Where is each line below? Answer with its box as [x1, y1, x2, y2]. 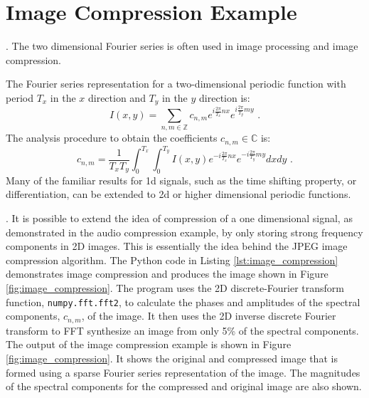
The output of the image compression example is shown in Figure [6, 337, 292, 352]
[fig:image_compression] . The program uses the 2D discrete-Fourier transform [6, 281, 344, 295]
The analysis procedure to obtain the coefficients [6, 130, 218, 145]
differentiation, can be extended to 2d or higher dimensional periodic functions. [6, 187, 351, 201]
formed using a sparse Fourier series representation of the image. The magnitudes [6, 365, 360, 379]
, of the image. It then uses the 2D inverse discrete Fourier [81, 308, 336, 323]
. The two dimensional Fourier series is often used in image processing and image [6, 38, 358, 53]
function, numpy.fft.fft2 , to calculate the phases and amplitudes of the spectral [6, 294, 360, 309]
